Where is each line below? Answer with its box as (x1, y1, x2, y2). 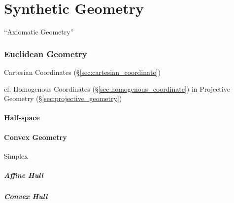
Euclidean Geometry (4, 47, 87, 60)
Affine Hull (4, 169, 43, 180)
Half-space (4, 112, 40, 123)
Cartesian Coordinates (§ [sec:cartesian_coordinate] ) (4, 67, 161, 77)
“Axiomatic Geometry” (4, 27, 74, 37)
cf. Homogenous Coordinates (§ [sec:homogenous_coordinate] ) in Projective (4, 83, 230, 94)
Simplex (4, 150, 28, 161)
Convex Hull (4, 191, 48, 201)
